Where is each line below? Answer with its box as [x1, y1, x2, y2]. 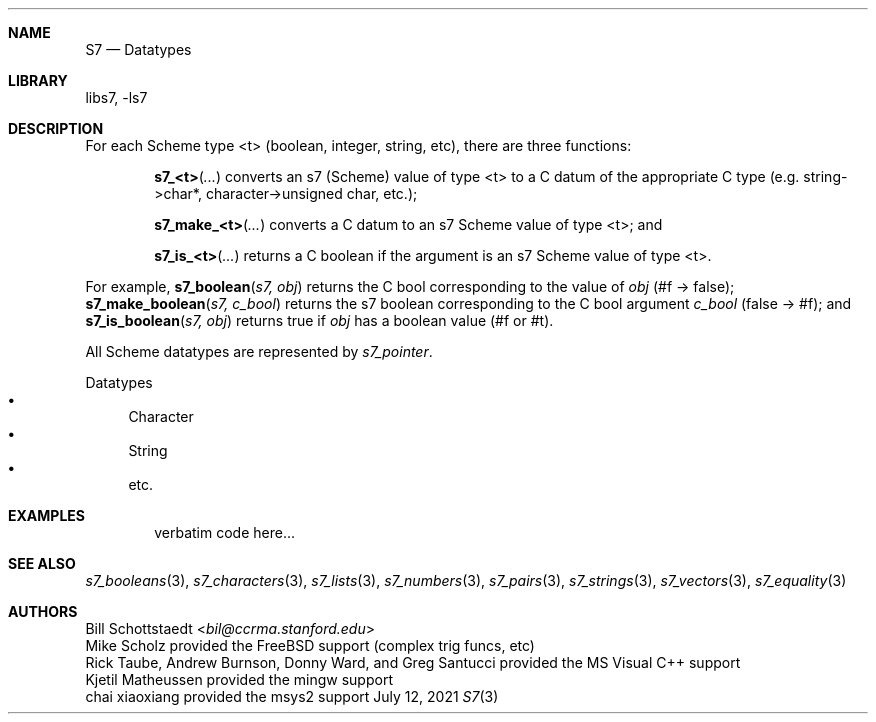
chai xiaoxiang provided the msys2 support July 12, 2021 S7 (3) [85, 688, 499, 705]
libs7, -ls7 [85, 89, 148, 106]
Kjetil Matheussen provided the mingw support [85, 671, 393, 688]
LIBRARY [8, 72, 68, 89]
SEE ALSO [8, 555, 76, 572]
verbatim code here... [154, 524, 295, 541]
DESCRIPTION [8, 120, 104, 137]
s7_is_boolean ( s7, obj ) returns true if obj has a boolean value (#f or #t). [85, 312, 554, 329]
